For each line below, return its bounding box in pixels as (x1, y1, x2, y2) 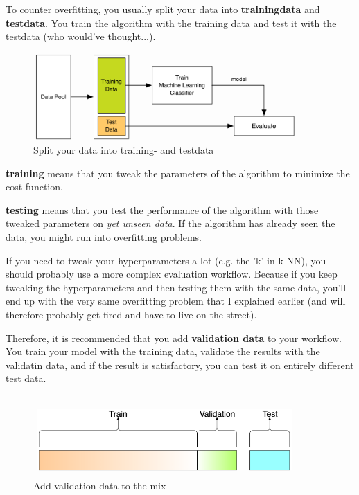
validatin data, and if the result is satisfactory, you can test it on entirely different (6, 357, 354, 372)
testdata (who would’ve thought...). (6, 29, 156, 44)
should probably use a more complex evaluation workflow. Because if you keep (6, 267, 338, 281)
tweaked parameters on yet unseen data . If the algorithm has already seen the (6, 216, 335, 231)
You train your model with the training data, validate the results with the (6, 344, 320, 359)
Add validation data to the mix (33, 478, 166, 492)
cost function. (6, 179, 63, 194)
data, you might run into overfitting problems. (6, 229, 202, 244)
